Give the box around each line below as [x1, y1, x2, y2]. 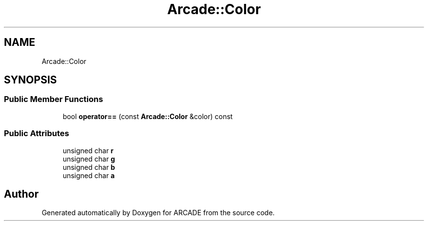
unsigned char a [63, 171, 115, 180]
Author [4, 187, 39, 200]
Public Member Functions [4, 94, 103, 104]
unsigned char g [63, 154, 115, 163]
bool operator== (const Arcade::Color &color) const [63, 112, 233, 121]
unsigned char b [63, 163, 115, 171]
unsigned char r [63, 146, 114, 155]
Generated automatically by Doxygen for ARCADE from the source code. [42, 208, 275, 217]
